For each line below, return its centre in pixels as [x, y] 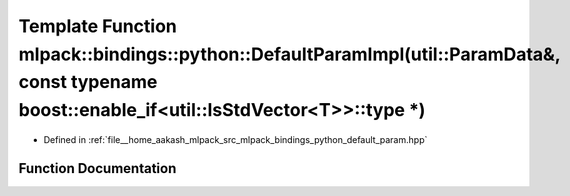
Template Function [97, 26]
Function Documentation [97, 168]
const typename [88, 82]
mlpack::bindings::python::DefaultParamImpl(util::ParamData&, [289, 54]
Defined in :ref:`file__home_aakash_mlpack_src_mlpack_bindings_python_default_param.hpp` [235, 139]
